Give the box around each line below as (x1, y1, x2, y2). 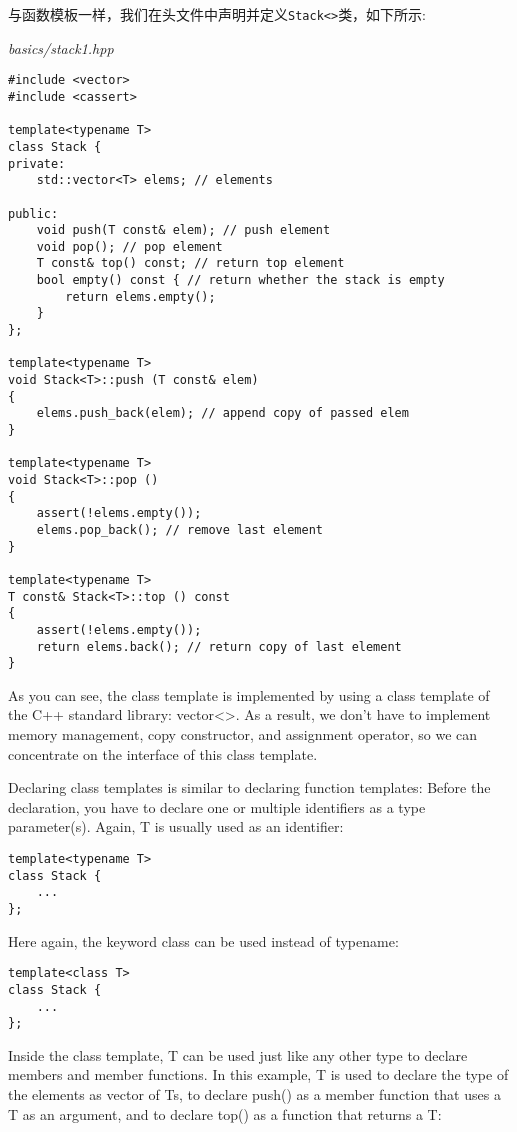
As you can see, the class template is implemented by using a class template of (8, 684, 490, 705)
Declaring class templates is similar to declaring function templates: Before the (8, 777, 491, 798)
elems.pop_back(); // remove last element (36, 522, 323, 537)
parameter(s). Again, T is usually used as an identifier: (8, 816, 344, 837)
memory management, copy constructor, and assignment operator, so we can (8, 724, 478, 745)
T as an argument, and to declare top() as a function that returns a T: (8, 1103, 442, 1124)
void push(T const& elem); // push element (36, 223, 331, 238)
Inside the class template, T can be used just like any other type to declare (8, 1044, 468, 1065)
